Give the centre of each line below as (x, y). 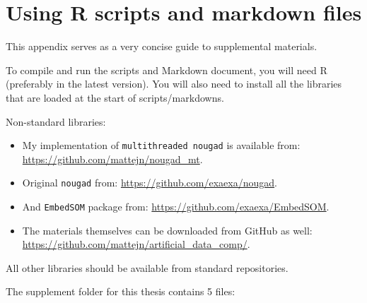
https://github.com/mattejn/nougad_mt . (112, 159)
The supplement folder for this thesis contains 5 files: (121, 291)
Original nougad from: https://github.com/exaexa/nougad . (150, 183)
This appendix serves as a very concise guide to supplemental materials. (162, 46)
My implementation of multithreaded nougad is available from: (161, 145)
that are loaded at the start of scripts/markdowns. (115, 97)
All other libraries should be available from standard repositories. (147, 267)
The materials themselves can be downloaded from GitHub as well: (167, 230)
